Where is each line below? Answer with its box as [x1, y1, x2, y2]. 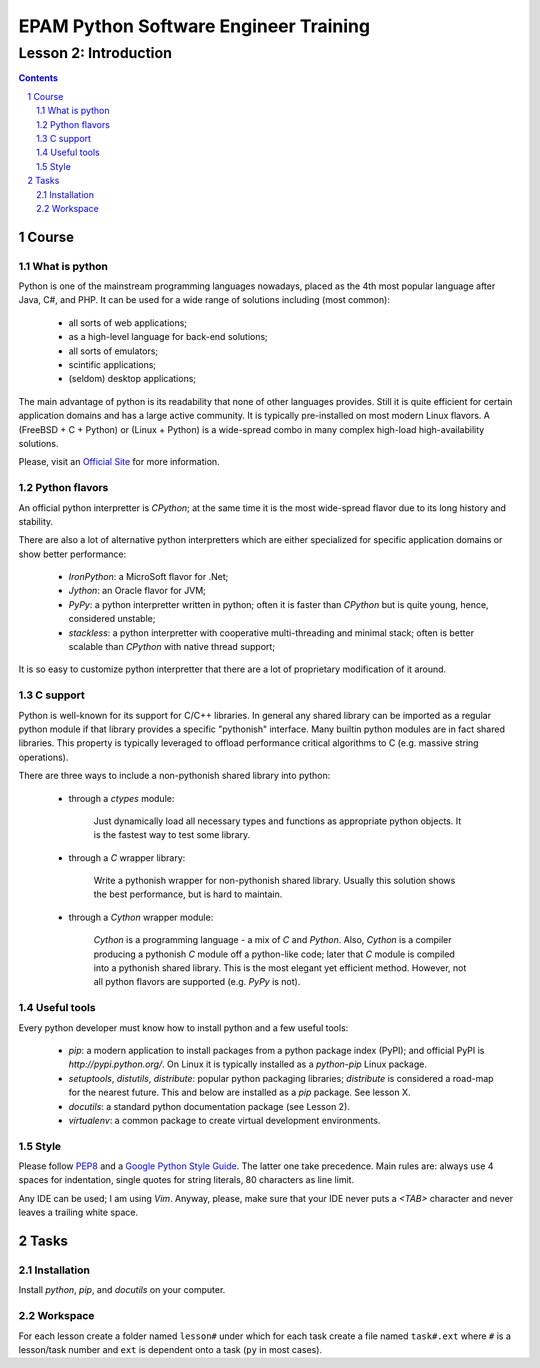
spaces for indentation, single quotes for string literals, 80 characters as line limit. [18, 1174, 355, 1186]
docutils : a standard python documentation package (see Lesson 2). [68, 1100, 350, 1112]
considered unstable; [68, 613, 156, 625]
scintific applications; [68, 359, 157, 371]
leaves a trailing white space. [18, 1206, 139, 1219]
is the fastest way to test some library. [93, 829, 251, 841]
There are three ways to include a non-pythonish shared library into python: [18, 770, 331, 782]
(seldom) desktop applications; [68, 373, 197, 385]
